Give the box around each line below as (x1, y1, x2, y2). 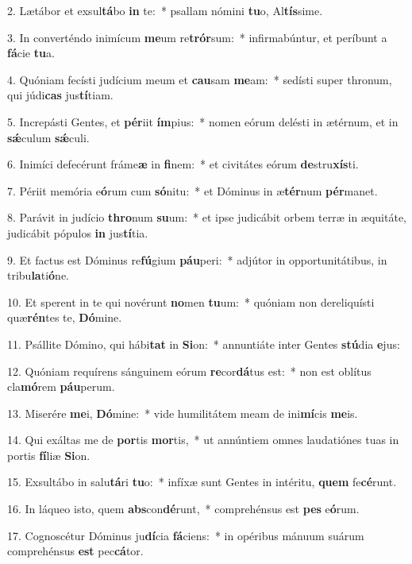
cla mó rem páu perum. (7, 378, 115, 395)
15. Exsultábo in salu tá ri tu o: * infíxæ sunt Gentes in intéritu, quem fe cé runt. (7, 473, 397, 490)
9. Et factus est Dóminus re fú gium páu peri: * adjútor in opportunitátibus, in (7, 251, 387, 268)
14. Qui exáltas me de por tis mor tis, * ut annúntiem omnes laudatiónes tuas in (7, 431, 399, 448)
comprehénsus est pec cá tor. (7, 543, 144, 559)
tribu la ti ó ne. (7, 267, 70, 284)
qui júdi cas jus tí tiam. (7, 87, 114, 103)
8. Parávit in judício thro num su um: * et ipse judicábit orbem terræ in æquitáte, (7, 209, 407, 226)
